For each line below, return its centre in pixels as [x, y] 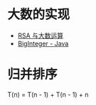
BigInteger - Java [43, 43]
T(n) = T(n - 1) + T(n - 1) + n [48, 94]
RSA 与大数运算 [41, 35]
